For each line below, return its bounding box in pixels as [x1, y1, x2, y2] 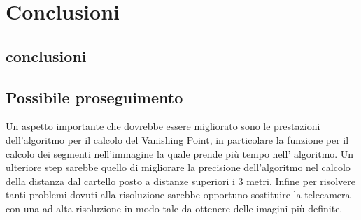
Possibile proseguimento [6, 86, 183, 108]
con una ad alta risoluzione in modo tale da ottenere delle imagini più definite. [6, 200, 343, 215]
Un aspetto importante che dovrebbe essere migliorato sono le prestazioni [6, 119, 320, 133]
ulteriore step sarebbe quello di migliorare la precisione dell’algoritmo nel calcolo [6, 160, 351, 175]
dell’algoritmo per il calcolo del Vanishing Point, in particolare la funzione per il [6, 132, 349, 147]
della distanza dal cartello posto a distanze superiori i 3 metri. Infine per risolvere [6, 173, 355, 188]
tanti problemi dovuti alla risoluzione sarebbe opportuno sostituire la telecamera [6, 187, 351, 202]
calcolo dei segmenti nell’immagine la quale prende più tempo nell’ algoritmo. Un [6, 146, 354, 161]
